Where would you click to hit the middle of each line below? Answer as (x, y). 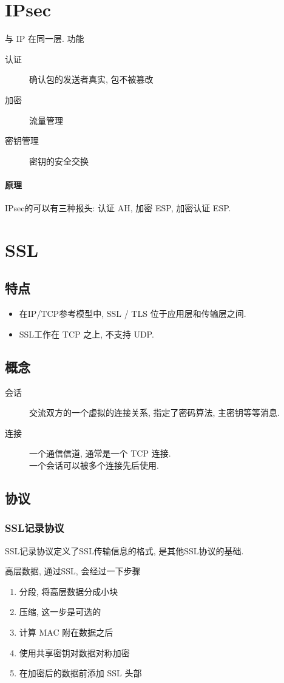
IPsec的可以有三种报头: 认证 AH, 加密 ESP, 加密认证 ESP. (118, 208)
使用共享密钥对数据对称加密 (74, 652)
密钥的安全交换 (59, 161)
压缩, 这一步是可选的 (60, 612)
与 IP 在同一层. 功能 (45, 39)
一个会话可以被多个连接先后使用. (94, 465)
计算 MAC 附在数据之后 (66, 632)
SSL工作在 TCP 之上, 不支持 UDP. (86, 334)
